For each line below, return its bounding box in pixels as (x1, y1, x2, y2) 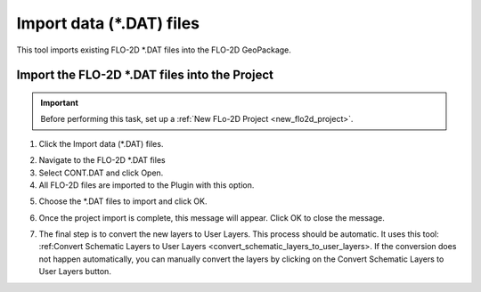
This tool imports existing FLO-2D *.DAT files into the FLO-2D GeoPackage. (16, 45, 291, 55)
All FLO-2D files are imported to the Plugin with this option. (38, 179, 255, 191)
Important (40, 97, 79, 108)
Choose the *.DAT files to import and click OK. (38, 196, 208, 207)
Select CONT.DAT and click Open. (38, 167, 164, 178)
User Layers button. (38, 266, 111, 277)
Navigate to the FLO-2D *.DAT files (38, 155, 166, 166)
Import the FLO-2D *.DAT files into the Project (16, 68, 273, 83)
